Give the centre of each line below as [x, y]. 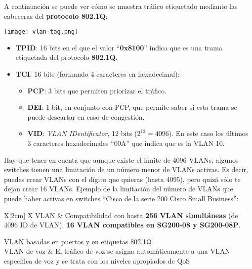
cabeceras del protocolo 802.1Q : [56, 16]
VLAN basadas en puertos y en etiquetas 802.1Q [78, 241]
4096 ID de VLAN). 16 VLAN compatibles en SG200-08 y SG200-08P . [122, 225]
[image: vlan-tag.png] [41, 32]
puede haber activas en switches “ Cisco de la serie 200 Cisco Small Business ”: [121, 198]
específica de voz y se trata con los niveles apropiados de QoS [97, 260]
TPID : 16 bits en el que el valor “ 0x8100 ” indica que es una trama [119, 47]
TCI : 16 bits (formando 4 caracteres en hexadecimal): [98, 74]
